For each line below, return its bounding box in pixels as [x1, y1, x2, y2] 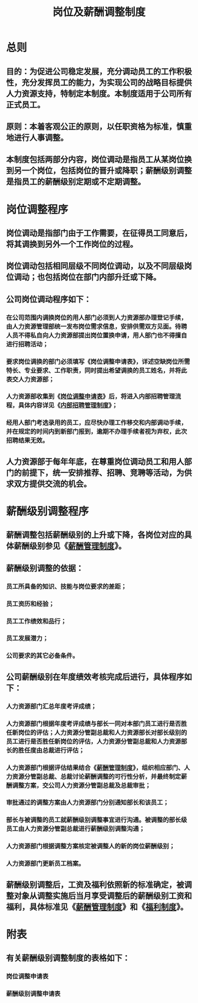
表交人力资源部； [6, 375, 55, 383]
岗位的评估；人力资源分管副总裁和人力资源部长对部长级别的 [18, 728, 187, 737]
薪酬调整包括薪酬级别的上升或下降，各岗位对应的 [6, 530, 184, 540]
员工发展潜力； [6, 634, 49, 643]
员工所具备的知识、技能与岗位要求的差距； [6, 582, 127, 591]
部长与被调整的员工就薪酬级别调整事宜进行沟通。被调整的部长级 [6, 816, 187, 824]
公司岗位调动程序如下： [6, 294, 91, 304]
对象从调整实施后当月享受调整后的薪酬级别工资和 [14, 891, 192, 901]
